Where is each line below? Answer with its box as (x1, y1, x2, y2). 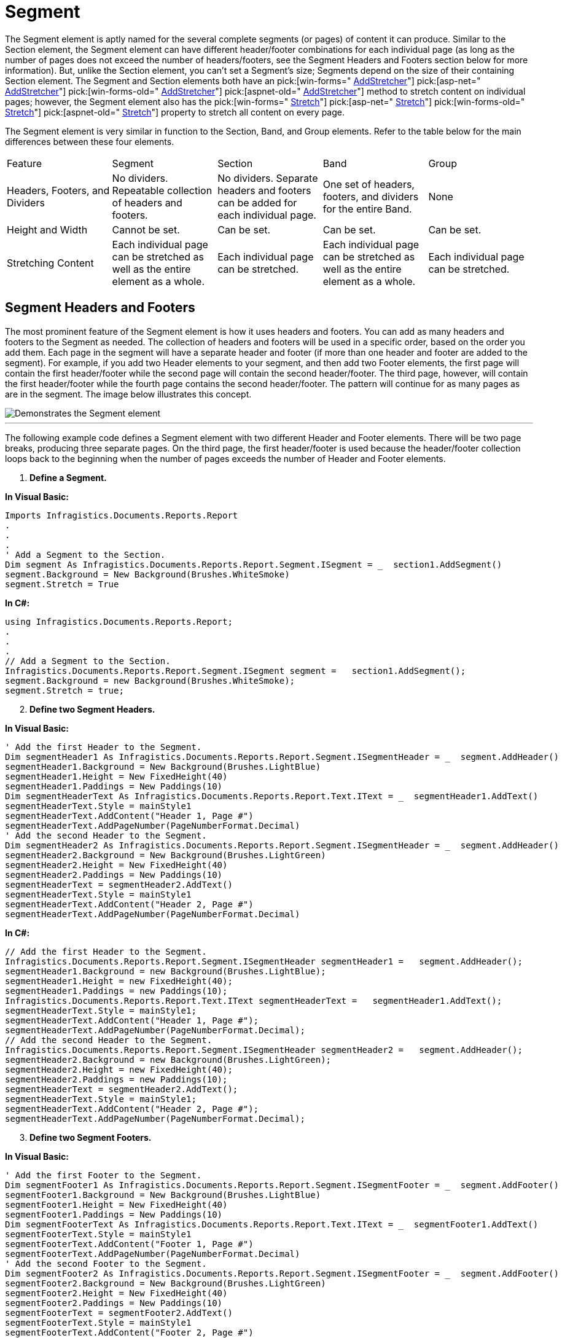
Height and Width (7, 223, 88, 236)
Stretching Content (7, 256, 94, 269)
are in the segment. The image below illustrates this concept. (5, 388, 252, 399)
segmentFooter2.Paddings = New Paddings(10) (5, 1297, 223, 1308)
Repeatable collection (112, 184, 213, 197)
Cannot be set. (112, 223, 180, 236)
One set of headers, (322, 178, 415, 190)
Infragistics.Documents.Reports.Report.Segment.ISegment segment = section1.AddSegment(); (5, 665, 466, 676)
